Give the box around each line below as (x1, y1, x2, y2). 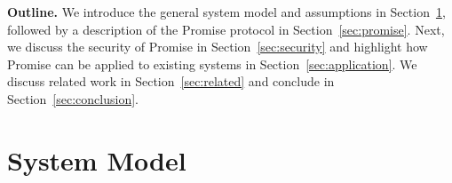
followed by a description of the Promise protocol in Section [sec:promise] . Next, (7, 20, 445, 38)
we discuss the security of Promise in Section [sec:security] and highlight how (7, 37, 428, 56)
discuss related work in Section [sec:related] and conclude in (7, 72, 335, 91)
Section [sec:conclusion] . (7, 89, 139, 107)
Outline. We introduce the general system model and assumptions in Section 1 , (7, 3, 446, 20)
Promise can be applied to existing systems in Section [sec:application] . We (7, 54, 417, 73)
